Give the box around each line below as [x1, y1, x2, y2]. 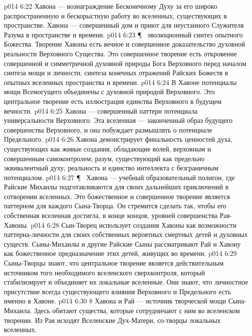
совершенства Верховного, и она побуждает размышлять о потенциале [4, 124, 213, 134]
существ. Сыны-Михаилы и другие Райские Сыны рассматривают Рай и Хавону [4, 238, 241, 249]
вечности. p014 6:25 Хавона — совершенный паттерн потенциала [4, 105, 198, 116]
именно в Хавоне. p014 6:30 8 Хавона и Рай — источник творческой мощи [4, 296, 226, 306]
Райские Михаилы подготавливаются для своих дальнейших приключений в [4, 182, 229, 192]
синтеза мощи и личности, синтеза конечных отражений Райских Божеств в [4, 67, 228, 78]
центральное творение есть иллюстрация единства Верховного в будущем [4, 96, 222, 106]
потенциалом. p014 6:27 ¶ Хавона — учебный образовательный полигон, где [4, 172, 235, 182]
